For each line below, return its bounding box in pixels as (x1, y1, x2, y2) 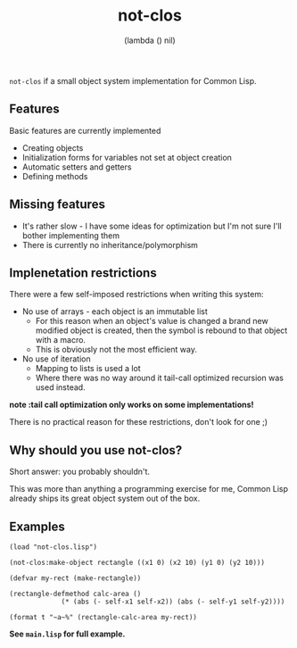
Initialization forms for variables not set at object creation (21, 152, 232, 162)
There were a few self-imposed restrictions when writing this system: (9, 289, 265, 300)
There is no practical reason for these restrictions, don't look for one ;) (9, 417, 268, 428)
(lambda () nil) (124, 35, 176, 46)
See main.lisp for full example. (9, 628, 126, 639)
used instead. (35, 382, 87, 393)
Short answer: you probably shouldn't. (9, 466, 150, 478)
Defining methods (21, 170, 88, 181)
